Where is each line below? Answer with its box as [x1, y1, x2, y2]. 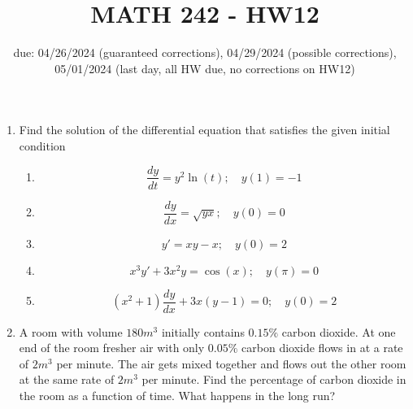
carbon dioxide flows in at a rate [241, 339, 403, 356]
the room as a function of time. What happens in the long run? [19, 387, 336, 404]
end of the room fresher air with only [19, 339, 205, 356]
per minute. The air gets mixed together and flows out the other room [56, 355, 406, 372]
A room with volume [19, 323, 123, 340]
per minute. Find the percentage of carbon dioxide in [141, 371, 406, 388]
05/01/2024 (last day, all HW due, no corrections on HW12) [54, 59, 355, 76]
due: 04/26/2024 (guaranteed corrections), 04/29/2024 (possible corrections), [13, 44, 397, 61]
